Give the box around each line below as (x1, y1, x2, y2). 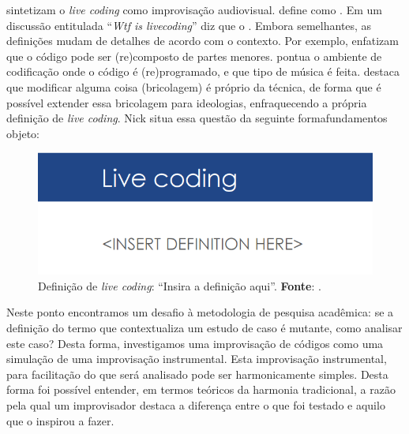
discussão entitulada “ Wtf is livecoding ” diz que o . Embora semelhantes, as (6, 17, 372, 33)
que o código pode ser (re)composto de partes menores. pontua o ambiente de (6, 47, 382, 64)
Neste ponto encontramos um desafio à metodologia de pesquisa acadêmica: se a (6, 304, 394, 320)
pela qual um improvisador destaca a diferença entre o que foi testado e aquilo (6, 396, 385, 413)
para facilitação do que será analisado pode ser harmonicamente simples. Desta (6, 365, 388, 382)
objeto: (6, 125, 40, 141)
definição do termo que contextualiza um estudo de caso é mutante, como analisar (6, 319, 403, 335)
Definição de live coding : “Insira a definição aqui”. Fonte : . (38, 277, 321, 294)
